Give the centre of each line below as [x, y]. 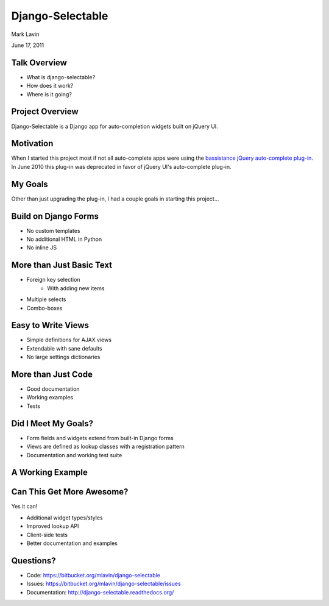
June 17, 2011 [28, 45]
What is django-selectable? [61, 77]
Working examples [50, 397]
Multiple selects [46, 299]
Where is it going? [49, 94]
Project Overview [45, 112]
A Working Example [50, 472]
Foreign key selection [53, 280]
